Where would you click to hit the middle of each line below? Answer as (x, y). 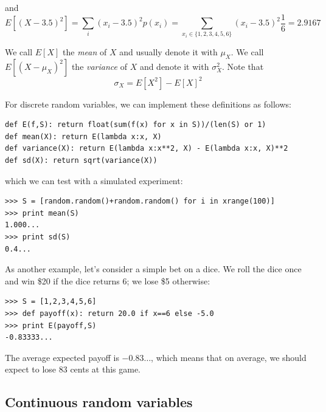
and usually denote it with (168, 52)
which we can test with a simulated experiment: (94, 180)
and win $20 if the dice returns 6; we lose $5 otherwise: (108, 280)
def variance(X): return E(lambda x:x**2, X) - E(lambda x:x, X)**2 (147, 149)
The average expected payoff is (62, 357)
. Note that (243, 67)
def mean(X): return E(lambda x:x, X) (83, 136)
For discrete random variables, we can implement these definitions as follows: (148, 104)
